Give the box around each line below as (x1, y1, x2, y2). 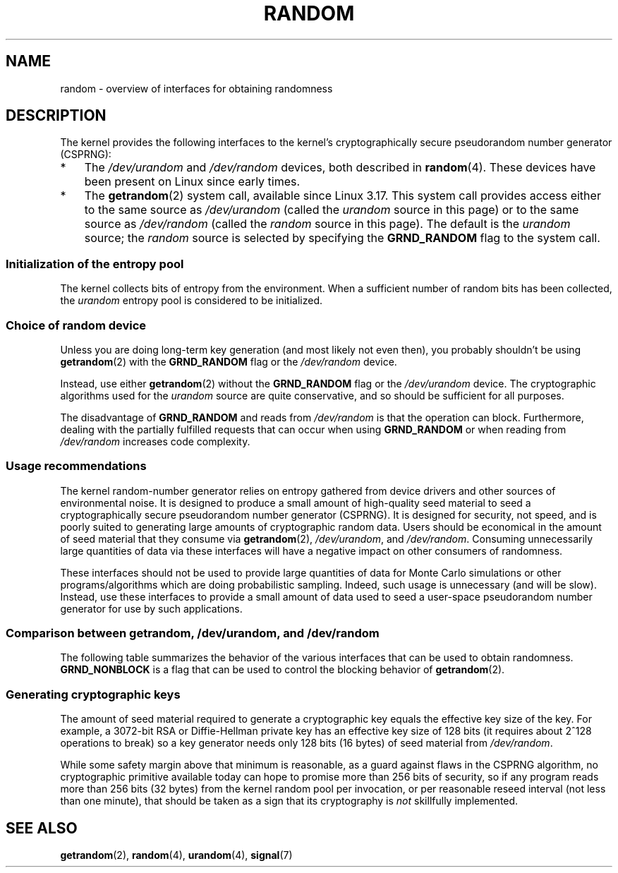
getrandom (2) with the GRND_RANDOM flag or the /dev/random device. (60, 355, 397, 368)
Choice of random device (6, 318, 147, 332)
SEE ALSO (6, 819, 78, 837)
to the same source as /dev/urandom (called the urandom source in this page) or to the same (84, 203, 579, 217)
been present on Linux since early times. (84, 174, 301, 189)
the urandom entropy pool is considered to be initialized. (60, 294, 323, 307)
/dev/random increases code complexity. (60, 435, 250, 447)
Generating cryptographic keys (6, 687, 181, 702)
